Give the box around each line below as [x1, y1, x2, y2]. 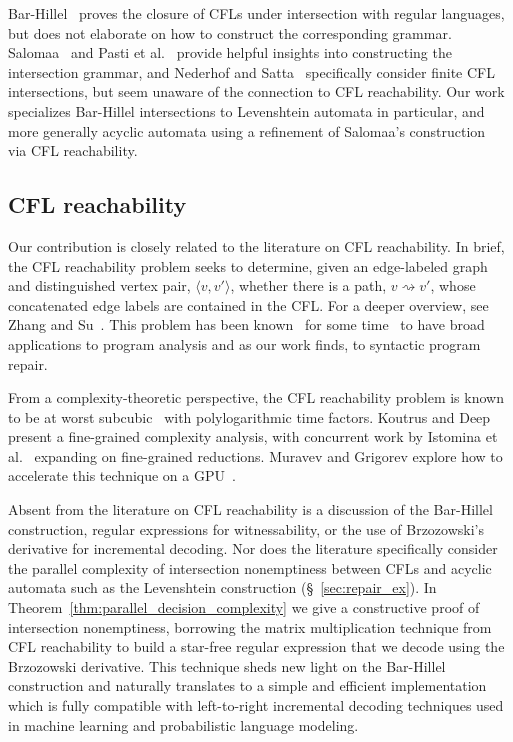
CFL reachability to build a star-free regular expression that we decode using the [8, 636, 505, 657]
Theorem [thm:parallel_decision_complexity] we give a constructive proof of [8, 597, 480, 618]
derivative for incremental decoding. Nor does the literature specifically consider [8, 538, 498, 559]
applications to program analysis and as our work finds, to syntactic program [8, 333, 481, 354]
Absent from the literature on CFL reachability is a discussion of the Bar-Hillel [8, 499, 493, 520]
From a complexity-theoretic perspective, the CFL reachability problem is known [8, 387, 504, 408]
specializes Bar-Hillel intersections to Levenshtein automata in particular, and [8, 100, 485, 121]
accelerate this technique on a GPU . [8, 465, 236, 486]
